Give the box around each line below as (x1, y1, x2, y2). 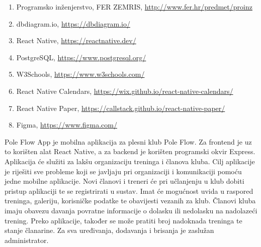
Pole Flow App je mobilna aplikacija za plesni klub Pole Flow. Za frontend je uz (5, 136, 252, 147)
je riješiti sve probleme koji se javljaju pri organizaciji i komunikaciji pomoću (5, 166, 242, 176)
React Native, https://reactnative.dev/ (16, 35, 136, 46)
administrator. (5, 234, 49, 245)
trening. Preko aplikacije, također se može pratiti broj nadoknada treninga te (5, 215, 242, 225)
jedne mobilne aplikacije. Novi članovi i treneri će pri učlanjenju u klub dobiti (5, 176, 244, 186)
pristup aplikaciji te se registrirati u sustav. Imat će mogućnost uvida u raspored (5, 185, 253, 196)
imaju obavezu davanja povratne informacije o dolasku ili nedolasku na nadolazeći (5, 205, 257, 215)
